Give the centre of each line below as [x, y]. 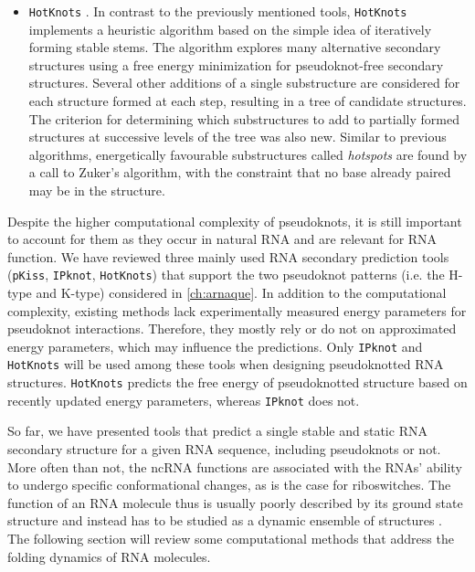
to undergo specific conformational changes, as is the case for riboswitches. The [229, 485]
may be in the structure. [97, 190]
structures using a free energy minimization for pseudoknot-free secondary [236, 64]
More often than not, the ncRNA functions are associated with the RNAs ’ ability [235, 466]
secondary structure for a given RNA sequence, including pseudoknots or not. [224, 449]
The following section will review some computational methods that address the [231, 538]
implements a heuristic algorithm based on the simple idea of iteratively [230, 29]
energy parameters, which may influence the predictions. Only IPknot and [215, 346]
